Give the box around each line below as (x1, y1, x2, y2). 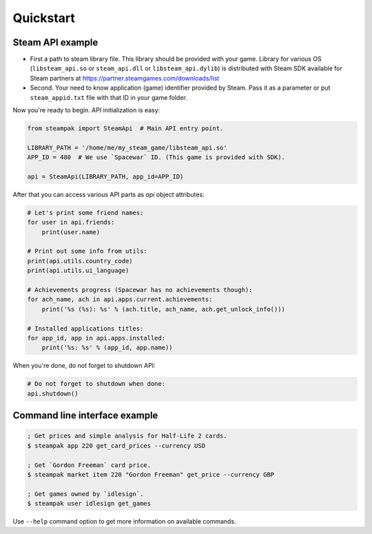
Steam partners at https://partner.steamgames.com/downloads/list (30, 74, 220, 82)
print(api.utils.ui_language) (27, 267, 130, 275)
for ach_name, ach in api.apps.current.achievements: (27, 296, 213, 303)
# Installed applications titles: (27, 325, 144, 332)
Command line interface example (12, 410, 158, 422)
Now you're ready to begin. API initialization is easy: (12, 106, 161, 114)
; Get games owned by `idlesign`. (27, 490, 144, 497)
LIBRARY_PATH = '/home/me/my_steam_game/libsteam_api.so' (27, 143, 227, 152)
